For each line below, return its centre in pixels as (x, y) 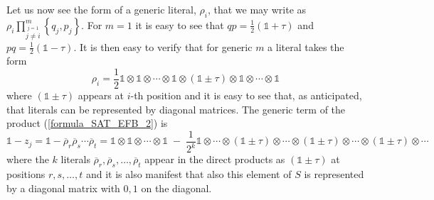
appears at (101, 95)
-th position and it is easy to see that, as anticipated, (246, 95)
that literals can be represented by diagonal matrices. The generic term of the (176, 109)
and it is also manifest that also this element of (189, 174)
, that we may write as (257, 9)
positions (26, 174)
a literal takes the (306, 46)
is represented (334, 174)
